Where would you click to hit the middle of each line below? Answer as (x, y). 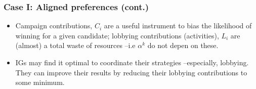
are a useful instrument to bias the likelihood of (178, 26)
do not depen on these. (183, 45)
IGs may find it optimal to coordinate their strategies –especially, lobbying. (132, 62)
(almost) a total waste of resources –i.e (75, 45)
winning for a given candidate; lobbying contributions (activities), (117, 35)
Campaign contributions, (54, 26)
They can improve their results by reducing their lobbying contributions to (131, 72)
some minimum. (40, 82)
